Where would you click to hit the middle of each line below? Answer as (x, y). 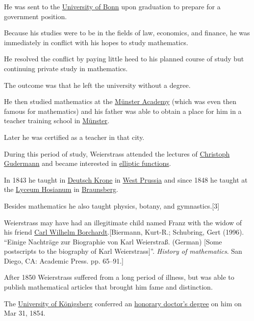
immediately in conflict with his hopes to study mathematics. (96, 42)
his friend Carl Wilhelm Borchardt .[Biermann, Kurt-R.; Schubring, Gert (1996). (124, 232)
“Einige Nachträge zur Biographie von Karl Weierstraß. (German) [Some (113, 241)
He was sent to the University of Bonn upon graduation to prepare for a (112, 6)
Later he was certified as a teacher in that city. (74, 137)
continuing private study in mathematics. (66, 68)
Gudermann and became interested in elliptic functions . (88, 163)
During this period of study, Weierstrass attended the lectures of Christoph (117, 153)
